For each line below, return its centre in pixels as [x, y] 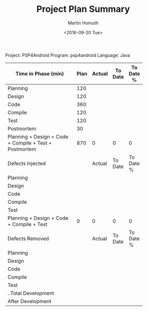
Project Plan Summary [83, 9]
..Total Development [31, 293]
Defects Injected [27, 163]
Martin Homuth [83, 23]
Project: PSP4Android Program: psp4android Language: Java [68, 55]
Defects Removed [28, 238]
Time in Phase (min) [40, 74]
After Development [30, 301]
